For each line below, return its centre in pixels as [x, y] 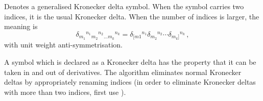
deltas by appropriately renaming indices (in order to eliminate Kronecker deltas [130, 82]
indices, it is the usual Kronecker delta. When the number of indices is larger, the [132, 16]
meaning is [21, 26]
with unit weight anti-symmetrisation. [63, 45]
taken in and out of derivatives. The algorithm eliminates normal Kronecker [123, 72]
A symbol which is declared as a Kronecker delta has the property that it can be [130, 61]
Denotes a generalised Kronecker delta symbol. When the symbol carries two [124, 6]
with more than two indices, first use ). [65, 92]
